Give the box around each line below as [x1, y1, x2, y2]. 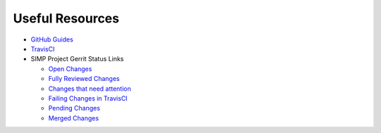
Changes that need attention [48, 84, 132, 93]
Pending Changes [48, 104, 100, 113]
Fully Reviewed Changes [48, 75, 120, 83]
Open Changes [48, 64, 92, 73]
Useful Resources [13, 11, 120, 26]
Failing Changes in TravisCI [48, 94, 128, 102]
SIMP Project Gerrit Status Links [30, 55, 124, 63]
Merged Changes [48, 113, 99, 122]
